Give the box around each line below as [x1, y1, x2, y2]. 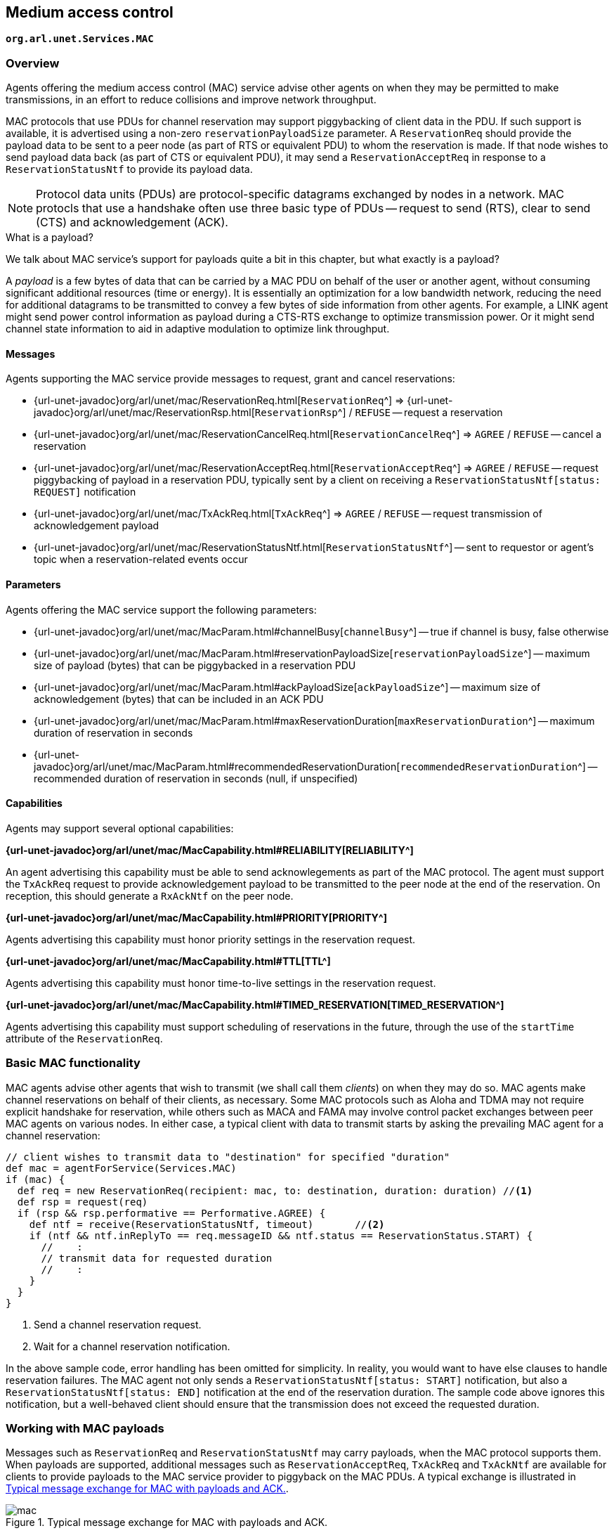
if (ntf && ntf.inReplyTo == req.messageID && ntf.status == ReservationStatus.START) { [29, 1229, 533, 1241]
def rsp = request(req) [17, 1196, 148, 1208]
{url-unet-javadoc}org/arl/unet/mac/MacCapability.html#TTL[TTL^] [6, 955, 331, 967]
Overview [6, 56, 60, 70]
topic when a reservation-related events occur [34, 553, 248, 566]
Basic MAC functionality [6, 1056, 141, 1070]
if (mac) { [6, 1173, 65, 1185]
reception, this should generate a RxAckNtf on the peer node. [6, 889, 294, 902]
